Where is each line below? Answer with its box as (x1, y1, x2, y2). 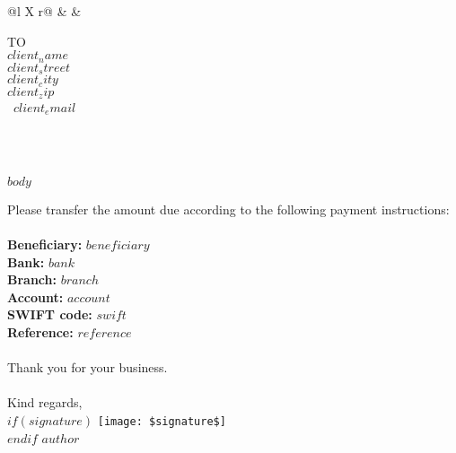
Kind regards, (7, 393, 83, 412)
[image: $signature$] (97, 414, 226, 428)
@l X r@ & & (7, 2, 82, 20)
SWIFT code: (7, 305, 92, 324)
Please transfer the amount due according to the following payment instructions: (7, 199, 450, 218)
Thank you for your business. (7, 358, 168, 377)
